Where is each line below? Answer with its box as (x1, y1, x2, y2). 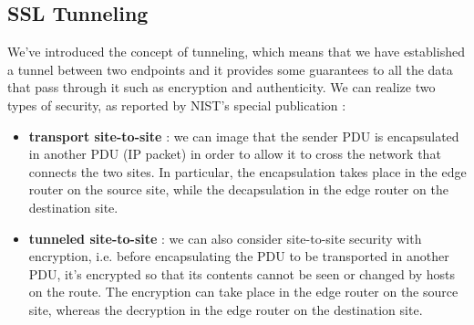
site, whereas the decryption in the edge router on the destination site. (28, 299, 423, 319)
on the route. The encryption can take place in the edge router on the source (28, 282, 459, 301)
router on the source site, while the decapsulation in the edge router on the (28, 180, 448, 199)
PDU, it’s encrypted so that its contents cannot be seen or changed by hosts (28, 264, 456, 283)
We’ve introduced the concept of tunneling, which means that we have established (7, 42, 465, 61)
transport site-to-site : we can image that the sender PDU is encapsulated (28, 126, 459, 145)
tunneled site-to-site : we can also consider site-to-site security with (28, 228, 422, 247)
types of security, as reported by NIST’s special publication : (7, 95, 346, 114)
